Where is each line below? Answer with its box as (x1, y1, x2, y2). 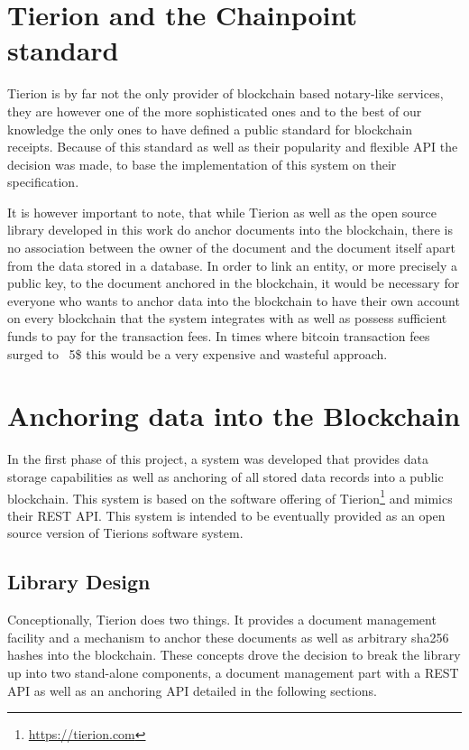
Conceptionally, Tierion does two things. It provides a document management (7, 610, 437, 629)
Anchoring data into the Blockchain (7, 397, 461, 434)
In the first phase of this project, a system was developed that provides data (7, 449, 428, 468)
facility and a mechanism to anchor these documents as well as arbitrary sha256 (7, 627, 449, 646)
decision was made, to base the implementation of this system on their (7, 154, 397, 173)
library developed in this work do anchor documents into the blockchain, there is (7, 220, 453, 239)
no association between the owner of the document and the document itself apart (7, 238, 455, 257)
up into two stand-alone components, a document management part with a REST (7, 662, 459, 681)
